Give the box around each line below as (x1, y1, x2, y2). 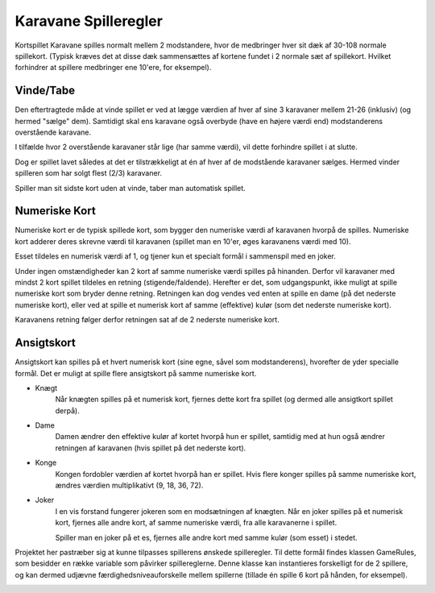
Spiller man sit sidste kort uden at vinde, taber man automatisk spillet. (14, 183, 246, 193)
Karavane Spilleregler (14, 12, 163, 30)
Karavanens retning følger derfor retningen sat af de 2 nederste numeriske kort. (14, 315, 280, 325)
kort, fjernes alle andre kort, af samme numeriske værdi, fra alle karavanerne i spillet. (55, 518, 338, 528)
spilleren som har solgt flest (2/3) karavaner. (14, 168, 163, 178)
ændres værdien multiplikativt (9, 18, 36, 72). (55, 480, 204, 491)
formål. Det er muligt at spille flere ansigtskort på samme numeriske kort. (14, 368, 257, 378)
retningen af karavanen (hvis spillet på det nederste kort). (55, 443, 246, 453)
